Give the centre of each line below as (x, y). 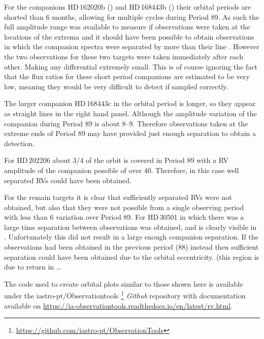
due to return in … (33, 267)
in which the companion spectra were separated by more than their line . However (132, 46)
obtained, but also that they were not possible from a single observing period (124, 207)
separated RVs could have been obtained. (68, 180)
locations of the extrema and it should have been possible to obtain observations (129, 36)
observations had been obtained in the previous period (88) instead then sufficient (131, 247)
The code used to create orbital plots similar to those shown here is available (124, 283)
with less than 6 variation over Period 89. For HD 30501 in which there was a (124, 217)
